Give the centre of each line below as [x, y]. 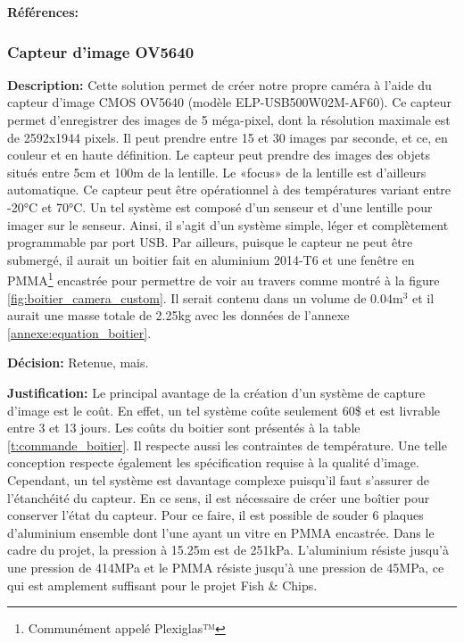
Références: [43, 12]
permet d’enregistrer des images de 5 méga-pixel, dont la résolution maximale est [229, 120]
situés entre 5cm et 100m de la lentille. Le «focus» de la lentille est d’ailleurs [217, 172]
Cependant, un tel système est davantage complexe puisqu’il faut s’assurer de [219, 479]
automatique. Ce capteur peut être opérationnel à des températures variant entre [229, 190]
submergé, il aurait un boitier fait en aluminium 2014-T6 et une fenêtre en [211, 259]
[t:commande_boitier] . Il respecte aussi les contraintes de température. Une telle [227, 445]
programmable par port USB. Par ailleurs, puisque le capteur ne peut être [210, 242]
